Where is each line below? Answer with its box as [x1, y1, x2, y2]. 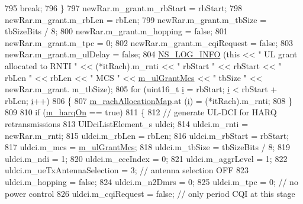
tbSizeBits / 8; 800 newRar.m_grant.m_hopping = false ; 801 [5, 25, 228, 37]
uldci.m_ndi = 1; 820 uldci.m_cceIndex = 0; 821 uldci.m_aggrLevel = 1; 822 [5, 152, 288, 164]
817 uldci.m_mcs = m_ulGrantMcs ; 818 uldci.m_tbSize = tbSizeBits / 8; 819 [5, 141, 291, 153]
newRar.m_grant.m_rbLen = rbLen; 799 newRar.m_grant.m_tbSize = [5, 13, 267, 25]
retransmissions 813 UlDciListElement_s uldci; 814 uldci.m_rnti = [5, 117, 249, 129]
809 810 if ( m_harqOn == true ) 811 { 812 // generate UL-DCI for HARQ [5, 106, 277, 118]
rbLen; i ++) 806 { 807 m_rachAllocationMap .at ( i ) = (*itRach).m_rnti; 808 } [5, 94, 292, 106]
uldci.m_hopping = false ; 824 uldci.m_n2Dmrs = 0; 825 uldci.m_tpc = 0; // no [5, 175, 298, 187]
